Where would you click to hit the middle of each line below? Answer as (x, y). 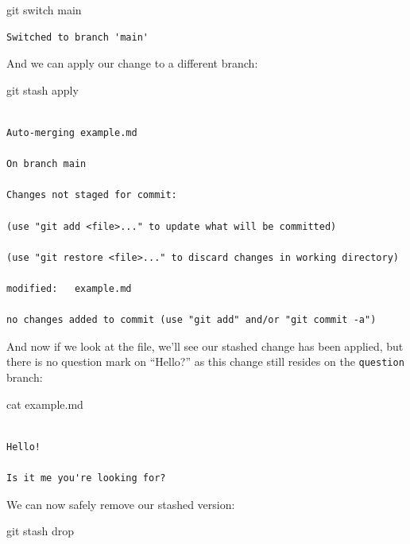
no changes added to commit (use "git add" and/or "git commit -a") (191, 320)
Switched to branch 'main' (77, 37)
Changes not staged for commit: (92, 195)
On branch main (46, 164)
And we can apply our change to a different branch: (132, 63)
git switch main (44, 10)
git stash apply (43, 89)
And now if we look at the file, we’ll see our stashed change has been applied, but (205, 346)
